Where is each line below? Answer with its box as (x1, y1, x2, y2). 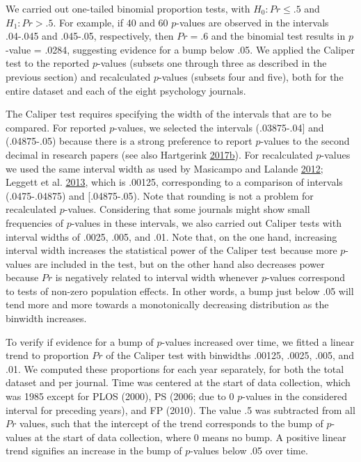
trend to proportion (6, 348, 89, 363)
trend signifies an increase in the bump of (6, 443, 182, 458)
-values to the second (260, 134, 350, 148)
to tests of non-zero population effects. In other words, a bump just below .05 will (6, 283, 354, 298)
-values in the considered (242, 389, 347, 404)
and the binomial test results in (211, 29, 346, 43)
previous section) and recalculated (6, 69, 151, 83)
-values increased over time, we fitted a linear (161, 334, 355, 349)
